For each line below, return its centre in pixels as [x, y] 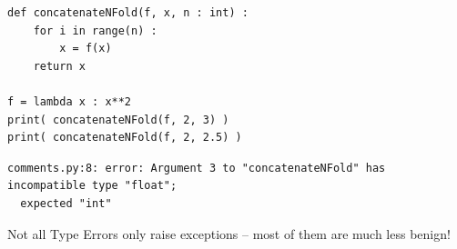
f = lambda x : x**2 [70, 101]
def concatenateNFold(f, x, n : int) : [128, 13]
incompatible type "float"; [92, 186]
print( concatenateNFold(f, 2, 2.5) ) [125, 138]
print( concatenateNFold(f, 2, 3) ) [118, 120]
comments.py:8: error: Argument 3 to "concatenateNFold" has [197, 168]
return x [59, 66]
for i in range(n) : [95, 30]
